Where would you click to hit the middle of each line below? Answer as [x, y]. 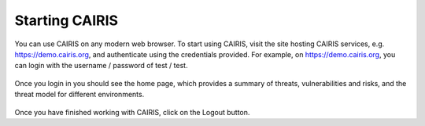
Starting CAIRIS [66, 20]
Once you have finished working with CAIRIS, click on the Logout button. [132, 112]
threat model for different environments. [79, 95]
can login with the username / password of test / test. [101, 66]
